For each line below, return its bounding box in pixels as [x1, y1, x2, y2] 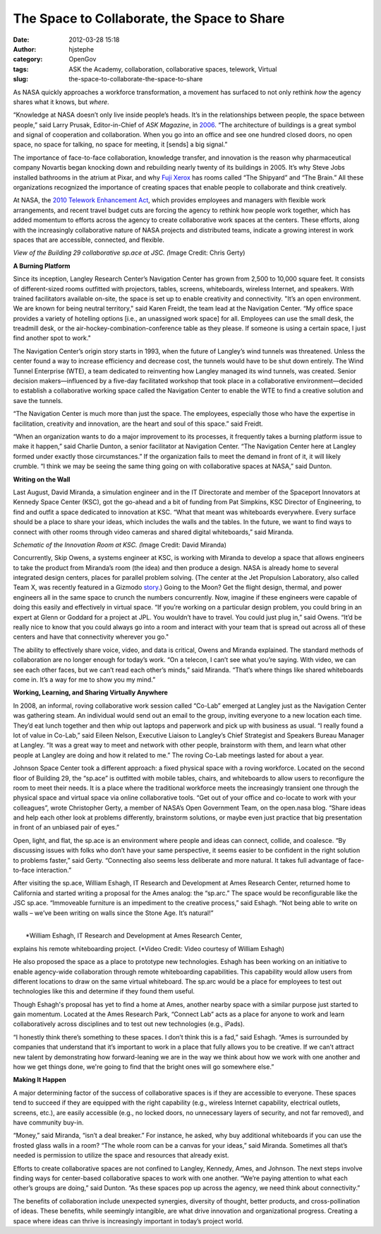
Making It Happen [13, 1076, 66, 1084]
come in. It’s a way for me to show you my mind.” [13, 675, 156, 684]
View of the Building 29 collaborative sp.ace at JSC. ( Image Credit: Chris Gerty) [13, 248, 246, 257]
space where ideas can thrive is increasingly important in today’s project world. [13, 1216, 243, 1225]
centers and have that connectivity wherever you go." [13, 633, 169, 641]
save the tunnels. [13, 396, 64, 404]
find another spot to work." [13, 334, 91, 342]
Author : [13, 45, 37, 53]
